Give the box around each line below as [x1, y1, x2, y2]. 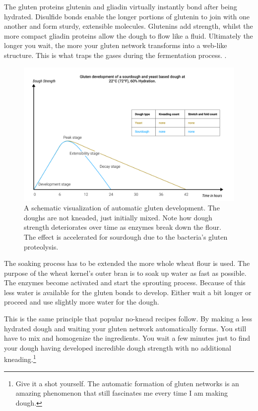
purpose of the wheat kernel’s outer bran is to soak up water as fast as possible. [4, 267, 247, 278]
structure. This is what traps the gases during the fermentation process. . [4, 50, 227, 60]
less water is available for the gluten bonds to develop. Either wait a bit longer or [4, 287, 252, 297]
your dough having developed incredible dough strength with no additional [4, 342, 232, 353]
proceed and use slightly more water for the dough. [4, 297, 159, 307]
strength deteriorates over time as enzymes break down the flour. [24, 222, 221, 232]
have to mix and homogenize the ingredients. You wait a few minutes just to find [4, 333, 251, 343]
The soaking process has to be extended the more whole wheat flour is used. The [4, 258, 250, 268]
